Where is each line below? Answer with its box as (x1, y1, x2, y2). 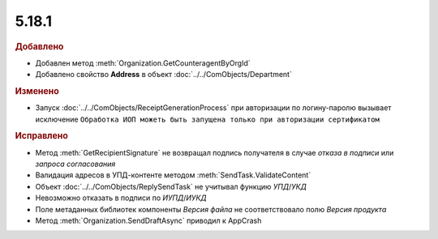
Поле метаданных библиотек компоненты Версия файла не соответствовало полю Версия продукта (35, 204, 387, 214)
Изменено (15, 85, 60, 96)
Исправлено (15, 130, 68, 142)
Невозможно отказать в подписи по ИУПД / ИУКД (35, 193, 207, 203)
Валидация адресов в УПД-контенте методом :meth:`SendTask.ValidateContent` (35, 170, 311, 180)
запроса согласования (35, 159, 116, 169)
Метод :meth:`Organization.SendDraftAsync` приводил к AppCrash (35, 216, 262, 226)
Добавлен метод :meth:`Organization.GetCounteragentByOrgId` (35, 58, 251, 68)
